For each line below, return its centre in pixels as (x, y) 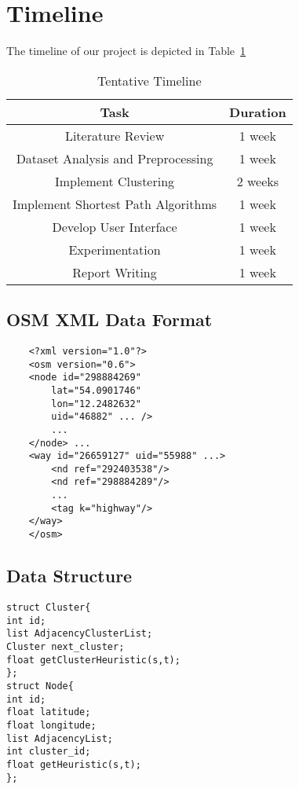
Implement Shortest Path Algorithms (115, 204)
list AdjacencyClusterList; (80, 634)
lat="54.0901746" (96, 390)
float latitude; (49, 712)
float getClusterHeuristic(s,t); (93, 660)
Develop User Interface (115, 226)
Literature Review (115, 135)
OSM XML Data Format (109, 319)
